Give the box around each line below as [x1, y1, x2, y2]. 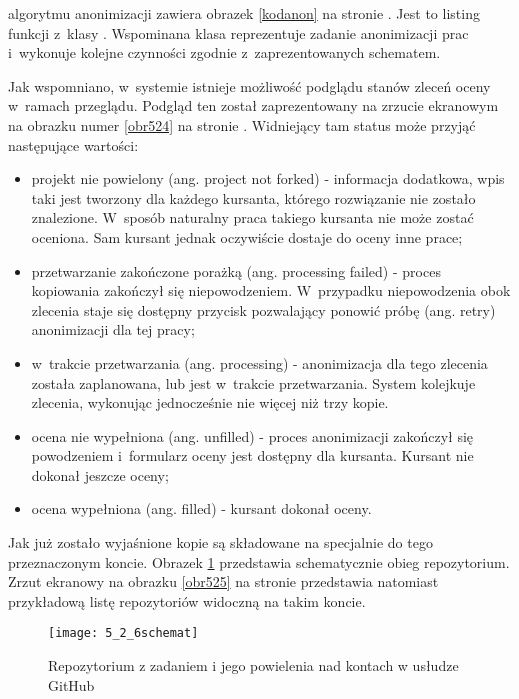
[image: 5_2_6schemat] [48, 626, 199, 641]
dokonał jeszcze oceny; [31, 464, 169, 485]
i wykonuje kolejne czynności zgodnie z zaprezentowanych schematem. [8, 42, 441, 63]
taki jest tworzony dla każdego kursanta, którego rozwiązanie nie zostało [31, 187, 476, 208]
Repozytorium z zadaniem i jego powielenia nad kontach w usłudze [48, 655, 459, 676]
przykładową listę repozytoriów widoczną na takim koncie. [8, 590, 366, 611]
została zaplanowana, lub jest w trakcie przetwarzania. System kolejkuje [31, 372, 476, 393]
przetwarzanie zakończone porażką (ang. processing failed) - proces [31, 260, 441, 281]
